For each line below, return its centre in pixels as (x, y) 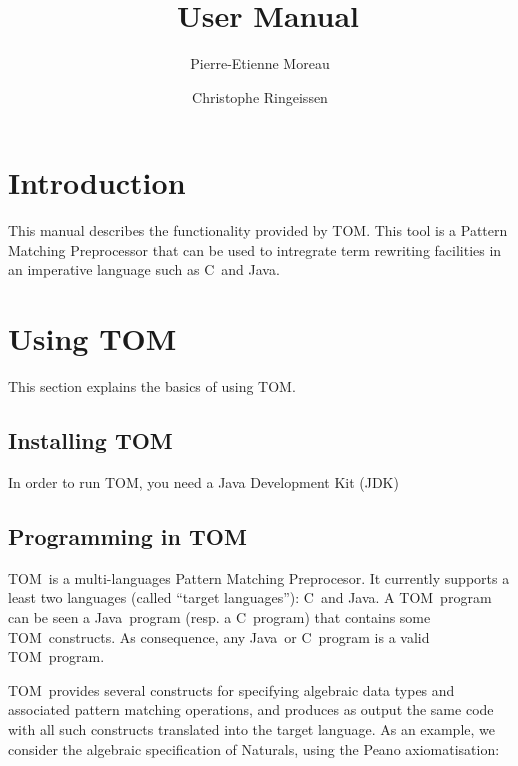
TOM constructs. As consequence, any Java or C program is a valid (219, 636)
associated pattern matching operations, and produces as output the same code (251, 709)
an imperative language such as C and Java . (144, 269)
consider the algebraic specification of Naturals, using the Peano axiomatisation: (254, 748)
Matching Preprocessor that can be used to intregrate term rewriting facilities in (255, 249)
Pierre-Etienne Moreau (260, 63)
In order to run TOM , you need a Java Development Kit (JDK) (203, 481)
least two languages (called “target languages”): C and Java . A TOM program (250, 597)
